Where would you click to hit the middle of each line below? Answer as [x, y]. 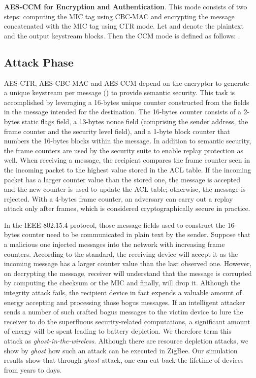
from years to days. [33, 369]
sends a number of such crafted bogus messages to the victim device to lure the [124, 312]
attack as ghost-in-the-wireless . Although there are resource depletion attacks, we [126, 341]
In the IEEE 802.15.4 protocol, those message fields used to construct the [115, 224]
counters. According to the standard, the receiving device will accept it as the [121, 254]
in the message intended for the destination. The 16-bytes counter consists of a [123, 112]
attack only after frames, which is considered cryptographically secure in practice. [127, 208]
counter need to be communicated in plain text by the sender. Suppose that [136, 234]
